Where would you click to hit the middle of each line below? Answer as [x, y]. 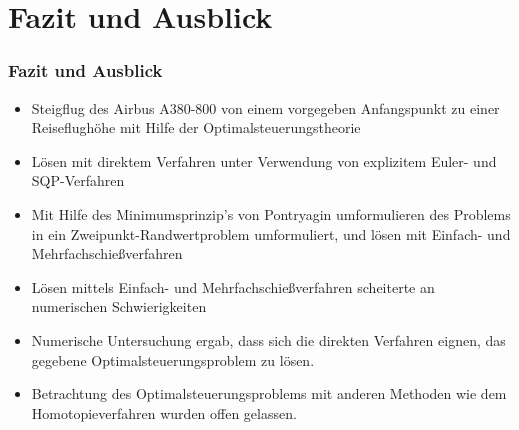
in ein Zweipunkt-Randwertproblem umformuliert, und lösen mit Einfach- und [271, 233]
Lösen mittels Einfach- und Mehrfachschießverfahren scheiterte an [233, 286]
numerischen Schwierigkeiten [119, 306]
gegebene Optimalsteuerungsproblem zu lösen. [173, 359]
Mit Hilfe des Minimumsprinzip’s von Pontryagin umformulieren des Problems [271, 213]
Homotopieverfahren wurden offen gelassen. [164, 412]
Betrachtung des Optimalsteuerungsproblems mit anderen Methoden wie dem [269, 393]
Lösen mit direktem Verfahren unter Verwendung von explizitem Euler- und [264, 160]
